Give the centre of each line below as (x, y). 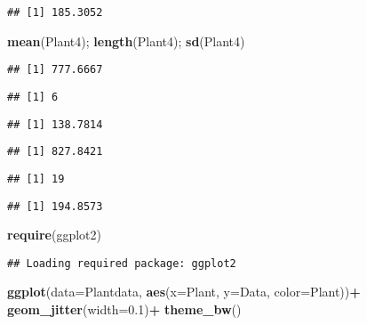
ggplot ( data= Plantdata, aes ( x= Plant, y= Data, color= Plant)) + (184, 292)
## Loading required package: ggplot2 (122, 263)
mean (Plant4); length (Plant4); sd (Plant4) (126, 41)
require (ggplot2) (54, 235)
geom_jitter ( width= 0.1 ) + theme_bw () (124, 309)
